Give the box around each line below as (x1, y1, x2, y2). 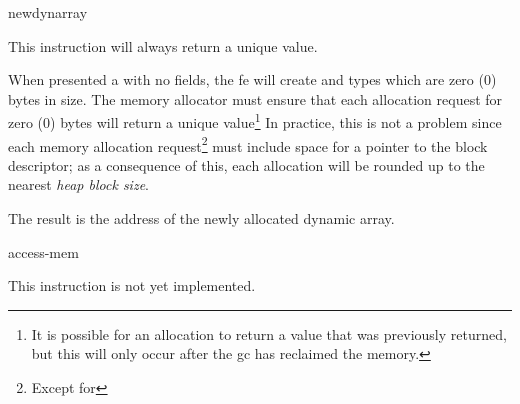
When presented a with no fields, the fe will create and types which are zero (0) (8, 69, 497, 90)
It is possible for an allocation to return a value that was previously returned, (31, 323, 507, 344)
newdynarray (8, 2, 88, 22)
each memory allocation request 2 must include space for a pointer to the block (8, 132, 488, 156)
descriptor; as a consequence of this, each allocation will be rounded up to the (8, 154, 485, 175)
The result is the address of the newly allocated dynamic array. (8, 208, 395, 229)
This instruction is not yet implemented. (8, 275, 256, 296)
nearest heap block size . (8, 174, 149, 195)
